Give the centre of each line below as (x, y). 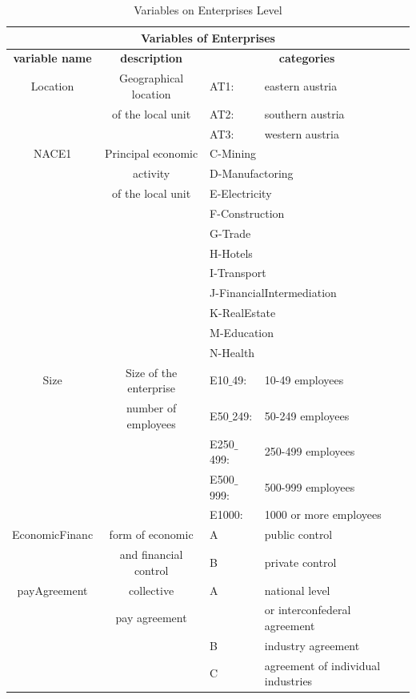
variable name (52, 58)
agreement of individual (322, 665)
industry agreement (312, 645)
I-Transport (238, 273)
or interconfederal (308, 610)
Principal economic (152, 153)
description (151, 58)
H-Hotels (231, 253)
